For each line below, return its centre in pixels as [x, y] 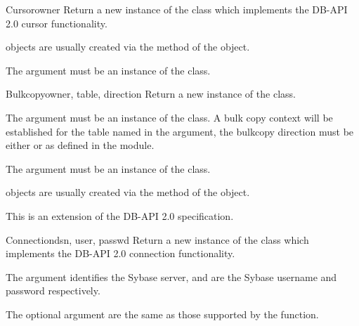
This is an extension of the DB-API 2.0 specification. [120, 215]
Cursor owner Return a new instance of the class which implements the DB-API [177, 9]
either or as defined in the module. [80, 145]
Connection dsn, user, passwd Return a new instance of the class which [157, 239]
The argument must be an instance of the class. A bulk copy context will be [169, 117]
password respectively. [53, 291]
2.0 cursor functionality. [57, 23]
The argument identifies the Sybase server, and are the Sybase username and [171, 276]
